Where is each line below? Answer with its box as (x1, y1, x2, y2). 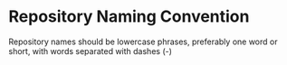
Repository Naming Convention (8, 6, 250, 27)
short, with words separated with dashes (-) (8, 45, 173, 56)
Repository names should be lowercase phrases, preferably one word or (8, 36, 278, 47)
